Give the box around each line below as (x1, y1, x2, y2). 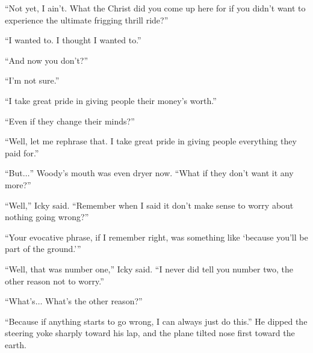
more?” (5, 178, 31, 191)
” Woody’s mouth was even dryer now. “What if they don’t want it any (29, 167, 294, 179)
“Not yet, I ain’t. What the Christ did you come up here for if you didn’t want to (5, 2, 306, 14)
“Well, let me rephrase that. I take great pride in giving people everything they (5, 135, 297, 147)
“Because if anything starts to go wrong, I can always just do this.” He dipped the (5, 315, 308, 327)
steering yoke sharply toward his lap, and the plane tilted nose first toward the (5, 327, 295, 339)
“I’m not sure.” (5, 74, 60, 87)
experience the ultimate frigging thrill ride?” (5, 13, 169, 26)
